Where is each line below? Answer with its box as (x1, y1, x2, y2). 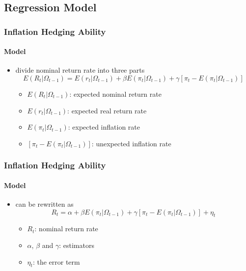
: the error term (32, 256, 80, 267)
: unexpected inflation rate (91, 138, 171, 148)
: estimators (59, 240, 94, 250)
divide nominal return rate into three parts (15, 65, 145, 75)
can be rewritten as (15, 199, 74, 209)
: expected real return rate (67, 105, 147, 115)
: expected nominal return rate (69, 89, 162, 99)
